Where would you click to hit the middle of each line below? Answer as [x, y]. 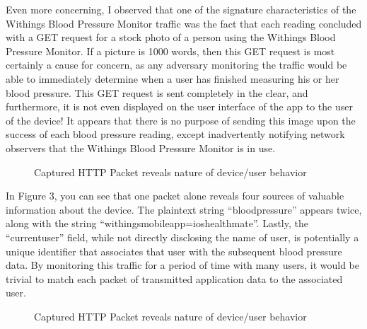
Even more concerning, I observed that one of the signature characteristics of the [181, 9]
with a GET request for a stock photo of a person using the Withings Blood [171, 37]
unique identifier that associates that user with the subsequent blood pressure [174, 251]
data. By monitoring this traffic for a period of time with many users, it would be [182, 265]
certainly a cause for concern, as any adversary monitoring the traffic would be [176, 65]
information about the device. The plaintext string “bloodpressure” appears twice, [184, 209]
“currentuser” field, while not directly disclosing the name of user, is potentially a [182, 237]
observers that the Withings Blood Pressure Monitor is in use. [141, 148]
